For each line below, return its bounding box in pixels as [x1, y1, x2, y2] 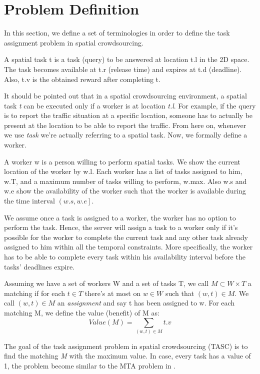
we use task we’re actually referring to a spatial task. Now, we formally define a [4, 129, 247, 140]
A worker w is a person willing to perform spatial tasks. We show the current [4, 156, 240, 166]
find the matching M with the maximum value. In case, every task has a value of [4, 350, 251, 361]
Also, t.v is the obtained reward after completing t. [4, 73, 160, 84]
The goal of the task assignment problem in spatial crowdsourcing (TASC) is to [4, 340, 248, 351]
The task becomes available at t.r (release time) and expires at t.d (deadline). [4, 63, 242, 74]
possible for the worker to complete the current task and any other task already [4, 231, 248, 242]
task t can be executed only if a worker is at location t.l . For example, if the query [4, 100, 256, 110]
